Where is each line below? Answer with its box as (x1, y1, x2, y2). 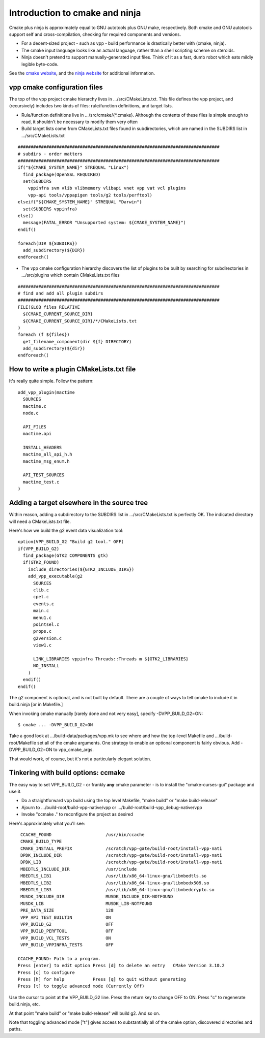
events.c (33, 601, 54, 607)
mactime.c (23, 403, 47, 409)
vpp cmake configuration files (9, 83, 103, 91)
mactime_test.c (23, 479, 59, 485)
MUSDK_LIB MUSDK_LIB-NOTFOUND (20, 901, 153, 906)
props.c (33, 628, 52, 634)
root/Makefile (9, 740, 36, 746)
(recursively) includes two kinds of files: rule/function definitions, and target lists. (9, 103, 173, 109)
